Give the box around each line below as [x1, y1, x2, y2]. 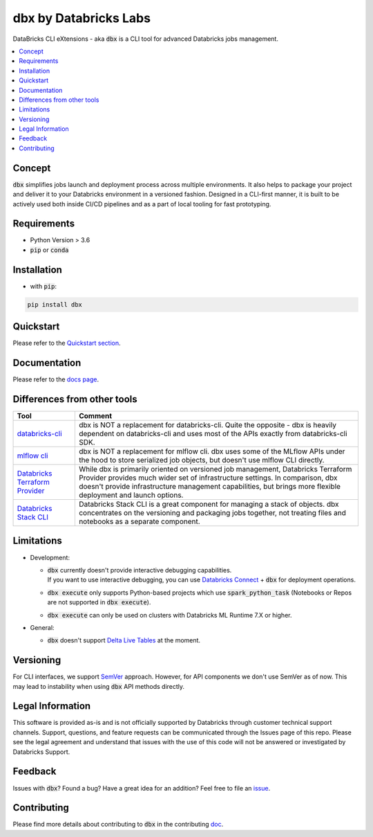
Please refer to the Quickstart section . [12, 339, 121, 348]
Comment [78, 411, 113, 421]
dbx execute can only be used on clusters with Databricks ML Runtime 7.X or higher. [47, 611, 292, 619]
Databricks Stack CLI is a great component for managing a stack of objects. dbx [78, 499, 339, 509]
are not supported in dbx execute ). [47, 598, 151, 606]
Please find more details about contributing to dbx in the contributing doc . [12, 820, 224, 829]
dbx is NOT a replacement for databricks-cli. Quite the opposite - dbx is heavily [78, 420, 336, 430]
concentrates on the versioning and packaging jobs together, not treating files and [78, 508, 347, 518]
